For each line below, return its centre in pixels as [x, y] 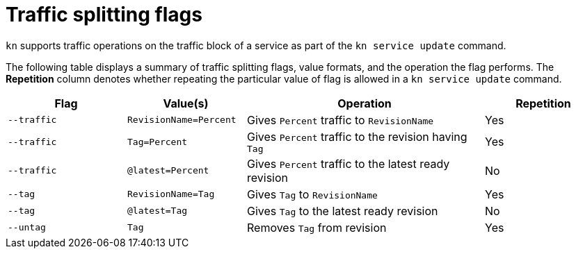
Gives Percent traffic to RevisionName [341, 120]
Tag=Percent [158, 142]
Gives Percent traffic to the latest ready [349, 163]
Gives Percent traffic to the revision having [357, 136]
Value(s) [186, 103]
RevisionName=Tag [171, 194]
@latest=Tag [158, 211]
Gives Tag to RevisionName [312, 194]
